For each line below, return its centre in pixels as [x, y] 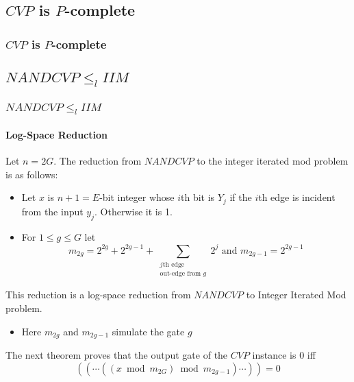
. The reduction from [98, 161]
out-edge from [180, 274]
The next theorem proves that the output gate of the [117, 355]
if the [241, 197]
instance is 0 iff [284, 355]
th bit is [198, 197]
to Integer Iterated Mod [296, 295]
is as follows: [32, 174]
